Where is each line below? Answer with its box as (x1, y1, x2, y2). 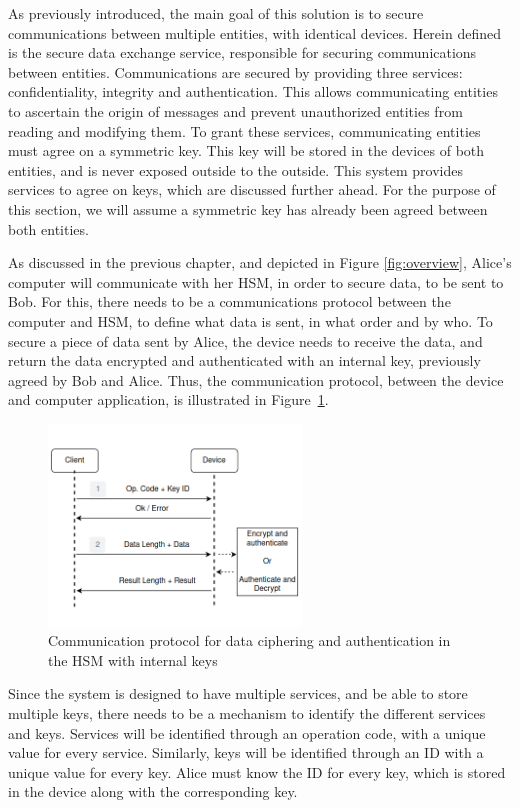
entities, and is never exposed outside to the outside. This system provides (8, 159, 463, 180)
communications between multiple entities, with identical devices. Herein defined (8, 22, 501, 43)
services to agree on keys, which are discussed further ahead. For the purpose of (8, 179, 496, 200)
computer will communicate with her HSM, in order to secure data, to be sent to (8, 271, 504, 292)
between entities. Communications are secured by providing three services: (8, 61, 463, 82)
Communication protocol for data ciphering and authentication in (48, 630, 451, 651)
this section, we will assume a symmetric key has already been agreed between (8, 198, 488, 219)
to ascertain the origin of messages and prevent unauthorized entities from (8, 100, 463, 121)
